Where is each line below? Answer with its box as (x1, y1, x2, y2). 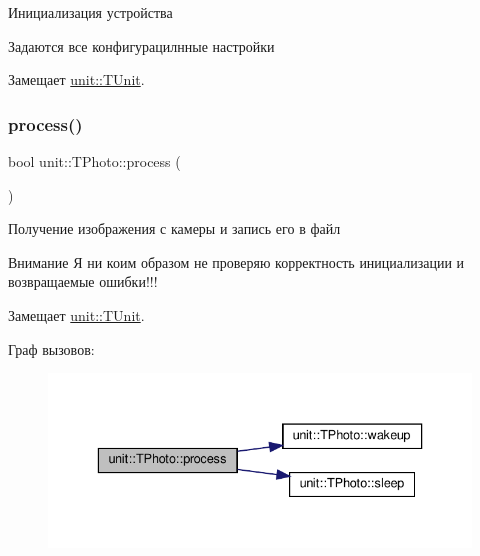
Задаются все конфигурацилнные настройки (8, 35, 275, 56)
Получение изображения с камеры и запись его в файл (8, 218, 341, 239)
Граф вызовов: (8, 338, 95, 359)
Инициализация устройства (8, 2, 173, 22)
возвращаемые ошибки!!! (8, 271, 158, 292)
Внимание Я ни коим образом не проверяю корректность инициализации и (8, 251, 465, 272)
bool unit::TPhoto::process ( (8, 151, 181, 171)
